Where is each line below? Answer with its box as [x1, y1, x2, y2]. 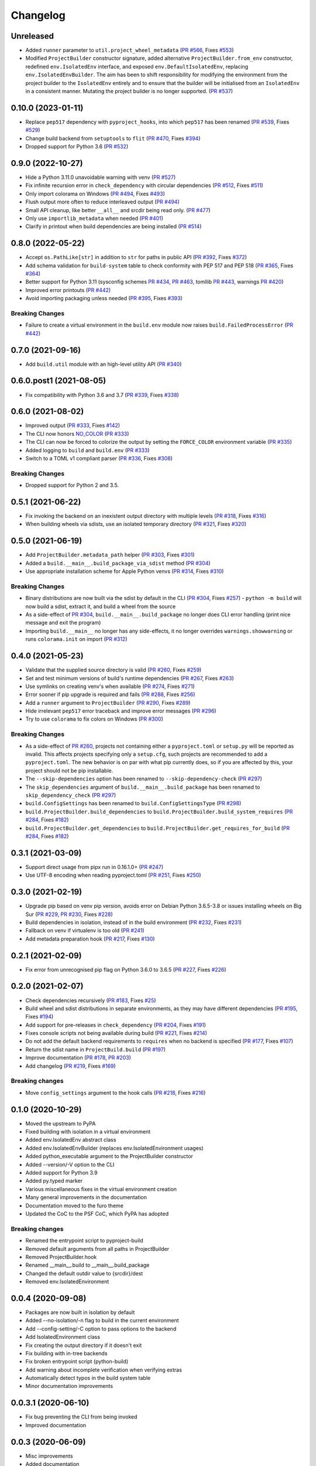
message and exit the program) [25, 619, 101, 626]
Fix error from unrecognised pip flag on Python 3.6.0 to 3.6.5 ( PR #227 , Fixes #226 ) [25, 966, 226, 973]
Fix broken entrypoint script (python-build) [25, 1358, 129, 1365]
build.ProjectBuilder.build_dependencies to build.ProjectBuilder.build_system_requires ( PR [25, 808, 293, 815]
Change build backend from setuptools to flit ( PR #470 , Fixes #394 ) [25, 135, 201, 142]
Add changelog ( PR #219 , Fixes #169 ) [25, 1062, 116, 1070]
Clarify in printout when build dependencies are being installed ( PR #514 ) [25, 223, 202, 230]
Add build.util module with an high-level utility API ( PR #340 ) [25, 361, 182, 368]
